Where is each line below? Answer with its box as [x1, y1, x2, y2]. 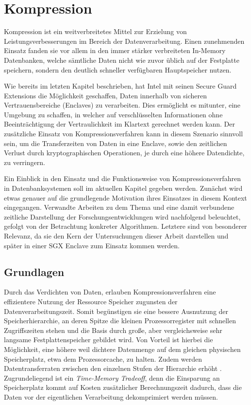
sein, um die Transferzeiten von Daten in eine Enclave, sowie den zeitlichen [4, 138, 227, 148]
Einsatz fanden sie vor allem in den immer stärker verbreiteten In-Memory [4, 45, 226, 55]
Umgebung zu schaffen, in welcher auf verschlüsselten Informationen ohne [4, 109, 223, 119]
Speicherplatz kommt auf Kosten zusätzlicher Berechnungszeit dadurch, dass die [4, 382, 242, 392]
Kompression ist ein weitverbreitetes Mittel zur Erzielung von [4, 26, 187, 37]
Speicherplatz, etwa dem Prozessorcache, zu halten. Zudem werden [4, 353, 202, 364]
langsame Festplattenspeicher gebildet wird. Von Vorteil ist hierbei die [4, 334, 213, 345]
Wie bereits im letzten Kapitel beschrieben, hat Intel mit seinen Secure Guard [4, 81, 237, 91]
